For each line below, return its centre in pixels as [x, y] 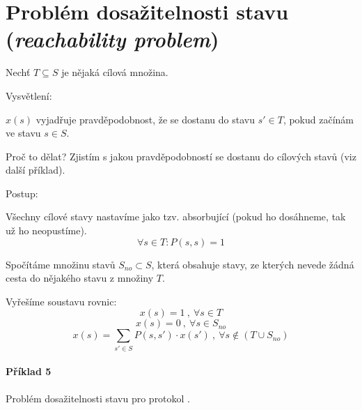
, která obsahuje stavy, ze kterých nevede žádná [253, 264]
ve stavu [23, 133]
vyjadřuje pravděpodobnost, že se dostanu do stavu [145, 119]
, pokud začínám [318, 119]
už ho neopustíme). [46, 230]
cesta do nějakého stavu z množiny [80, 278]
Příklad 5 [29, 371]
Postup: [22, 193]
